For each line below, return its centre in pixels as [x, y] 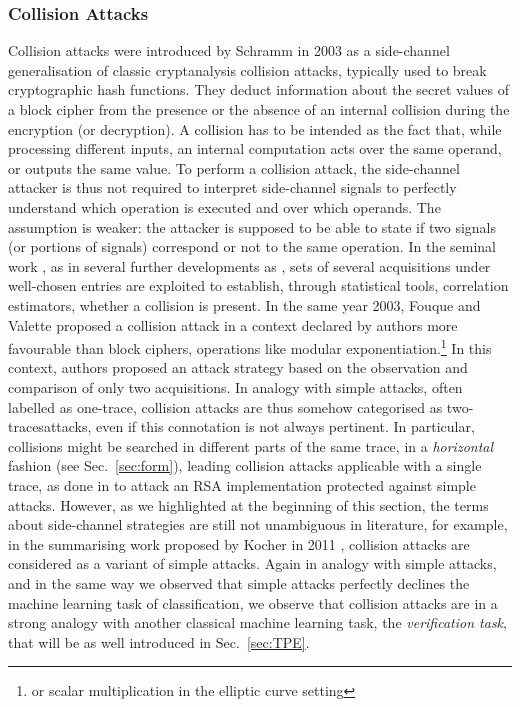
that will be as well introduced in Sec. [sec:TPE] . [159, 641]
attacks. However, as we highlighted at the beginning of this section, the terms [248, 504]
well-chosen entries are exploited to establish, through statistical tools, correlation [258, 285]
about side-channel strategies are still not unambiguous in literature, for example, [258, 524]
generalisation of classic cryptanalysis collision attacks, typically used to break [247, 69]
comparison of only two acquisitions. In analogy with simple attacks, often [235, 386]
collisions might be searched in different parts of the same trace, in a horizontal [251, 445]
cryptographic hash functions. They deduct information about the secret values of [259, 89]
